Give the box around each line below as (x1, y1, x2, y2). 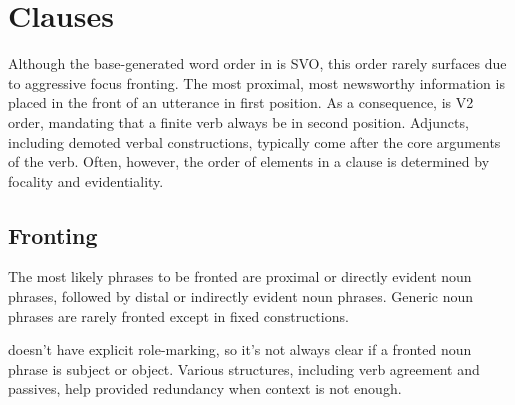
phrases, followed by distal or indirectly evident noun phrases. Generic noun (8, 286, 474, 307)
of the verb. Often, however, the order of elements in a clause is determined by (8, 151, 490, 172)
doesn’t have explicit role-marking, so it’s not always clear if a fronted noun (8, 339, 472, 360)
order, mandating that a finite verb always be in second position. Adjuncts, (8, 111, 469, 132)
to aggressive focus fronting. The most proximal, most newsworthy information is (8, 72, 505, 93)
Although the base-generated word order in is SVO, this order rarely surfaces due (8, 53, 507, 74)
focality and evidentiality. (8, 170, 164, 191)
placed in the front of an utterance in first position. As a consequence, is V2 (8, 92, 474, 113)
